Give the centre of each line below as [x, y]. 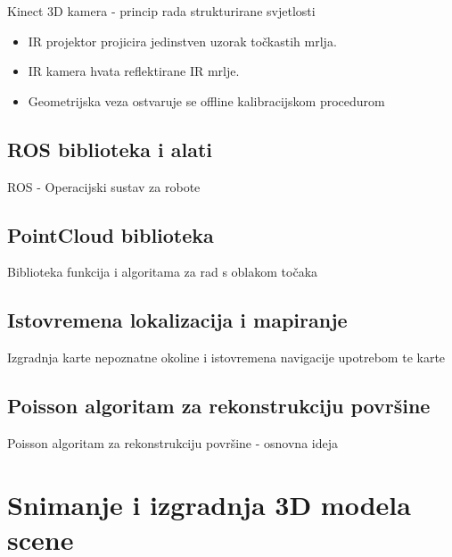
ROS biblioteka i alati [110, 149]
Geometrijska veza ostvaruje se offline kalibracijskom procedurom [206, 100]
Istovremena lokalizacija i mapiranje [177, 320]
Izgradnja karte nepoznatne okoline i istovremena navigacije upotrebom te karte [226, 357]
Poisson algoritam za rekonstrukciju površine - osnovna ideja [173, 442]
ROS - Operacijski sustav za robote [104, 186]
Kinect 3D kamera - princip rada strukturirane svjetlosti [161, 11]
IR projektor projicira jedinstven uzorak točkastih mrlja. [182, 41]
